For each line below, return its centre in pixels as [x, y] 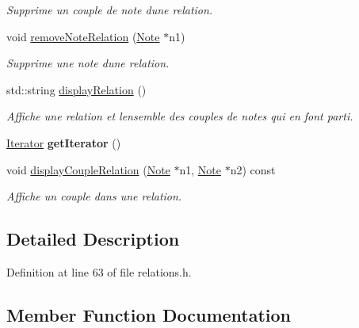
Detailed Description [93, 239]
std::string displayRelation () [76, 89]
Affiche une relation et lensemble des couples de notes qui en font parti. [180, 116]
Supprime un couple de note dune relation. [110, 10]
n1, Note [200, 169]
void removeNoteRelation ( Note [83, 36]
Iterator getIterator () [64, 142]
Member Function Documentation [149, 314]
